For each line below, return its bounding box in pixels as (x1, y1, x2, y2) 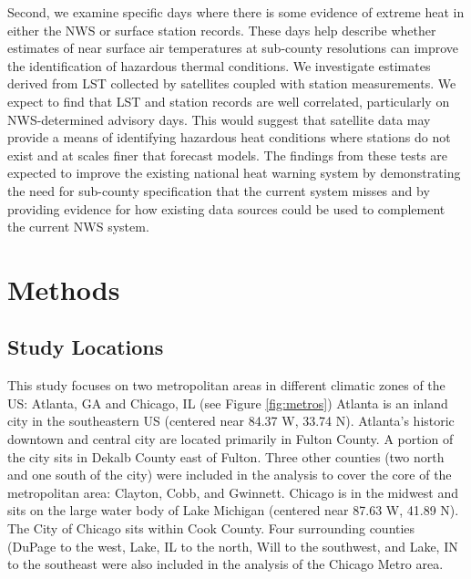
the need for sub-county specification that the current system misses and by (7, 181, 430, 200)
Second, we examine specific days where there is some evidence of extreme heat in (7, 3, 465, 21)
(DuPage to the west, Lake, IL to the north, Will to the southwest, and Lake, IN (7, 536, 458, 555)
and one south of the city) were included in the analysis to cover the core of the (7, 465, 452, 484)
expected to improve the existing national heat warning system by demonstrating (7, 163, 461, 182)
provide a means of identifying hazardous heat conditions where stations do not (7, 128, 451, 147)
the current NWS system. (7, 217, 149, 236)
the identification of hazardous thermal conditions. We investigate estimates (7, 56, 431, 75)
